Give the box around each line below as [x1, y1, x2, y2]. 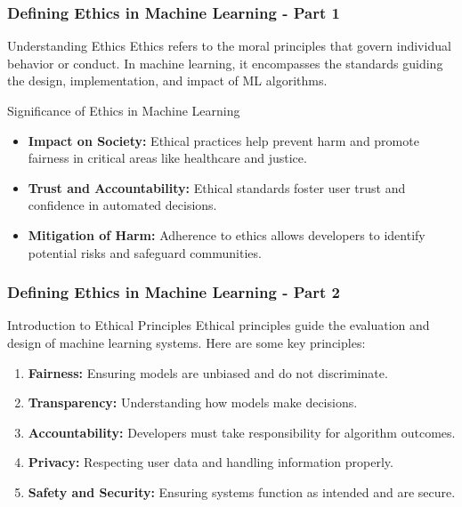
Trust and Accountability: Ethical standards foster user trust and [28, 178, 406, 197]
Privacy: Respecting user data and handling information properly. [28, 453, 393, 471]
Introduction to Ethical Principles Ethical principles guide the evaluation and [7, 316, 430, 334]
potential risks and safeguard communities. [28, 243, 262, 262]
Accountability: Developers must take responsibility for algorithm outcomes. [28, 422, 456, 441]
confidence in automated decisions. [28, 196, 217, 214]
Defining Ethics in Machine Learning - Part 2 [7, 281, 340, 303]
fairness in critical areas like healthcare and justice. [28, 149, 307, 167]
